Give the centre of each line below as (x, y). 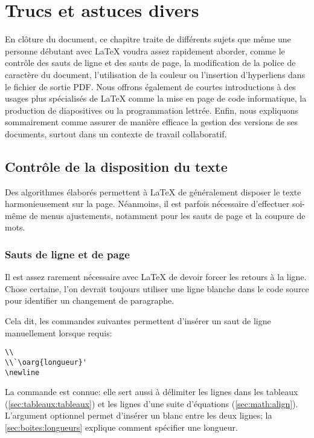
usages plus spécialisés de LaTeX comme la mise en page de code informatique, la (156, 98)
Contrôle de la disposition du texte (116, 166)
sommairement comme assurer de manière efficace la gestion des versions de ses (151, 122)
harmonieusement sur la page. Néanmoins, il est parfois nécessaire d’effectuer (147, 204)
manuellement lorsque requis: (59, 332)
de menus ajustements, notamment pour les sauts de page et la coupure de (167, 215)
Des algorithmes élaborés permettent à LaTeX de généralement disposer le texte (153, 191)
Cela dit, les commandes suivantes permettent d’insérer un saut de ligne (138, 321)
